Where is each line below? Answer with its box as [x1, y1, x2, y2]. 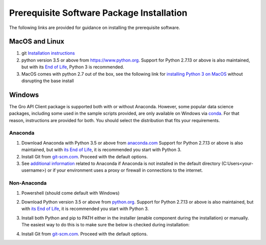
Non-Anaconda [9, 180, 47, 186]
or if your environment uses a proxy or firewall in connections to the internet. [47, 167, 203, 173]
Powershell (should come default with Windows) [21, 190, 120, 196]
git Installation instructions [21, 50, 75, 56]
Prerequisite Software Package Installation [9, 7, 188, 18]
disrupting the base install [21, 78, 74, 84]
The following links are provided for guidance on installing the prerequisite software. [9, 25, 180, 31]
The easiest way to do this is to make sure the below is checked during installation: [21, 222, 190, 228]
